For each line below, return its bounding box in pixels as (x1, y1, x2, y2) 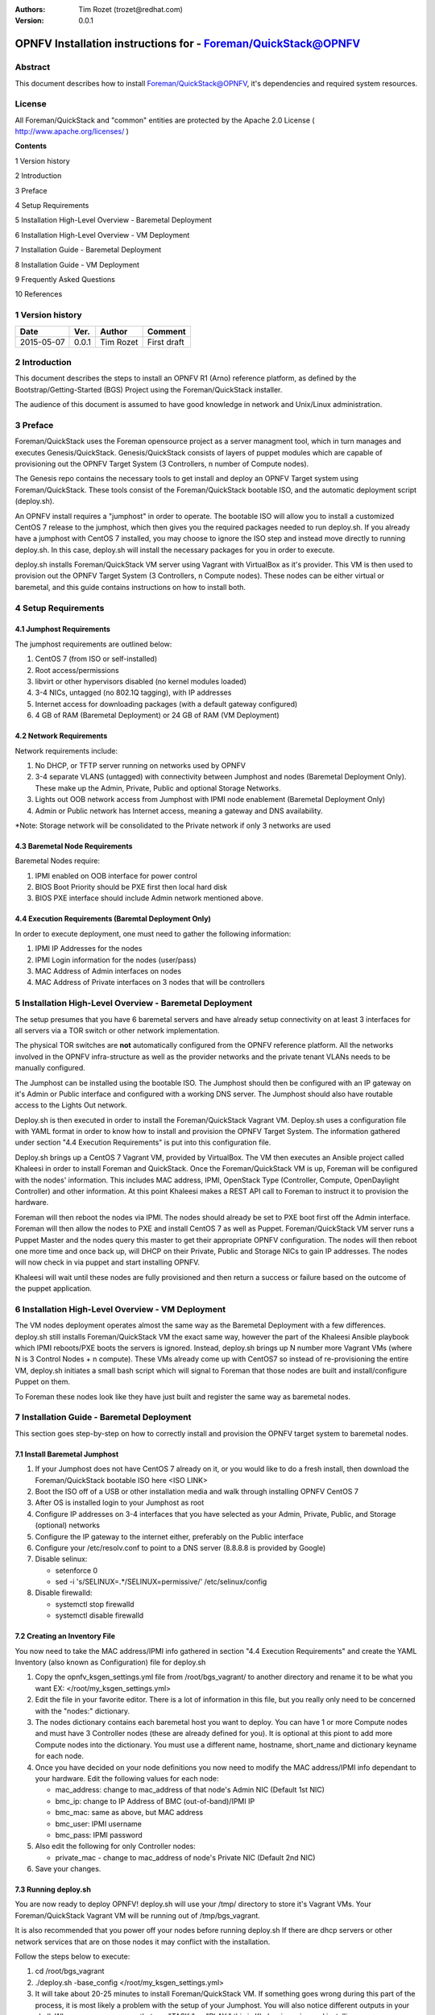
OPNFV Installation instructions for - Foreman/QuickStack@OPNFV (14, 37, 361, 51)
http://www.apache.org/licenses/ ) (14, 127, 129, 136)
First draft (147, 336, 184, 347)
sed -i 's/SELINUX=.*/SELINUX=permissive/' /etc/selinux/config (55, 1577, 267, 1587)
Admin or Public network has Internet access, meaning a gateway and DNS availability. (35, 806, 323, 816)
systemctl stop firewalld (55, 1599, 135, 1609)
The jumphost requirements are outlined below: (14, 639, 172, 649)
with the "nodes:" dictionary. (35, 1705, 130, 1716)
